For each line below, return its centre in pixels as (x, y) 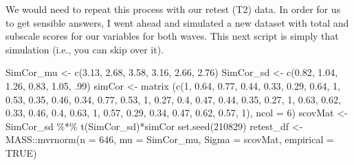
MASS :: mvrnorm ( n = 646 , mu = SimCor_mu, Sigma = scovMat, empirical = (170, 139)
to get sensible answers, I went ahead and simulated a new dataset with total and (177, 22)
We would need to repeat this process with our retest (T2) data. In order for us (173, 9)
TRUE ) (21, 152)
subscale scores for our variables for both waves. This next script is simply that (172, 36)
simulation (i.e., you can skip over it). (85, 49)
